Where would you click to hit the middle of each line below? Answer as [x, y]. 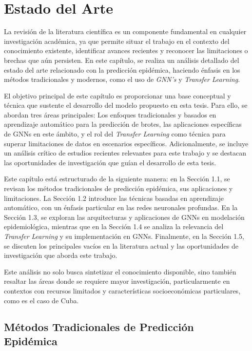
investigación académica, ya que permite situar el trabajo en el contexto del [117, 41]
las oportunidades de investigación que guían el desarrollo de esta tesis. [110, 162]
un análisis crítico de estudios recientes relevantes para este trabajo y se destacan [125, 153]
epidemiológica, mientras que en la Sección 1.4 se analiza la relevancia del [114, 226]
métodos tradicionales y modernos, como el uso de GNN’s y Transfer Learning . [122, 79]
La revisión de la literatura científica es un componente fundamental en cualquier [125, 31]
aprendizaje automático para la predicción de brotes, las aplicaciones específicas [123, 124]
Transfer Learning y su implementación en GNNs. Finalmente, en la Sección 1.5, [124, 236]
